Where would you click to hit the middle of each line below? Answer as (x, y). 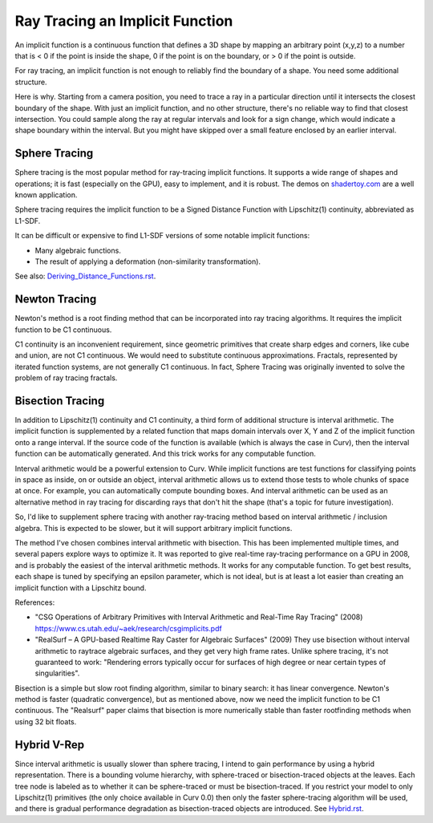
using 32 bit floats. (46, 721)
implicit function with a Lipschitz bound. (81, 588)
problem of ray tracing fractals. (66, 378)
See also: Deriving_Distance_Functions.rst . (85, 276)
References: (35, 602)
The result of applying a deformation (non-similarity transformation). (148, 261)
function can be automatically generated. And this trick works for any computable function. (166, 454)
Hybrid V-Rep (49, 745)
